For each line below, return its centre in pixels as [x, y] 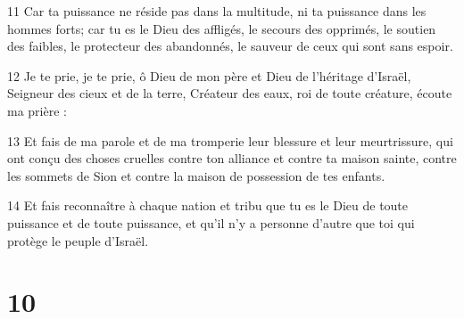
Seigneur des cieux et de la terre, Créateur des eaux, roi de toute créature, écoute [230, 93]
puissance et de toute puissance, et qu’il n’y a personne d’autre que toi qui [211, 222]
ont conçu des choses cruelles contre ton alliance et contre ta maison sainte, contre [232, 158]
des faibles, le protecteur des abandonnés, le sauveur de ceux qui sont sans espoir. [230, 46]
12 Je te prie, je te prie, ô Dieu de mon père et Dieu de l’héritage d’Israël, [209, 75]
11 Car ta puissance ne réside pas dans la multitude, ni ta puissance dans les [217, 11]
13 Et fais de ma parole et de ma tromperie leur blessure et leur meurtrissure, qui [230, 140]
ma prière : [37, 110]
